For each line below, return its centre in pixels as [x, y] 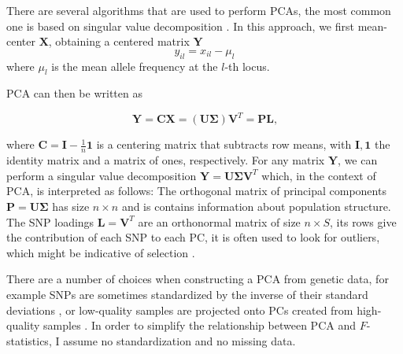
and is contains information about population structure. [256, 206]
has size [71, 206]
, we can [358, 160]
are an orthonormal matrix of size [219, 221]
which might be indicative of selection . [101, 252]
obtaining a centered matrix [122, 41]
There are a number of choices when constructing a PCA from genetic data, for [198, 279]
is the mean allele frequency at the [135, 66]
